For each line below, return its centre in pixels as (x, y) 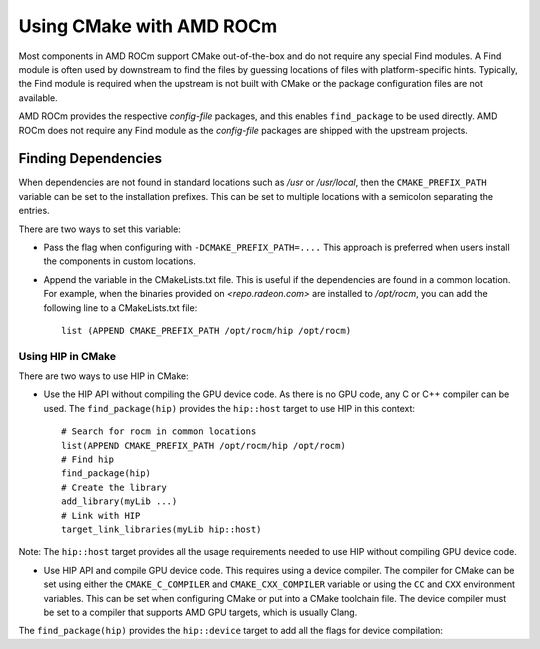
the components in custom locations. (120, 261)
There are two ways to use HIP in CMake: (103, 376)
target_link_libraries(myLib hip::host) (161, 529)
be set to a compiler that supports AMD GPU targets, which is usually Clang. (200, 612)
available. (38, 97)
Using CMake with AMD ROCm (148, 26)
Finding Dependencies (90, 158)
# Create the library (114, 487)
